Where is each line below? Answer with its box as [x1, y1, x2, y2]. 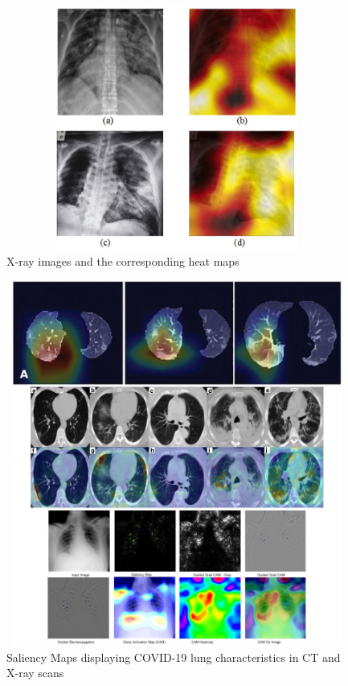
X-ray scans [6, 664, 64, 681]
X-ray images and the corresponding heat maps [6, 252, 240, 269]
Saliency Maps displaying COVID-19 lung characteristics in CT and [6, 648, 341, 665]
